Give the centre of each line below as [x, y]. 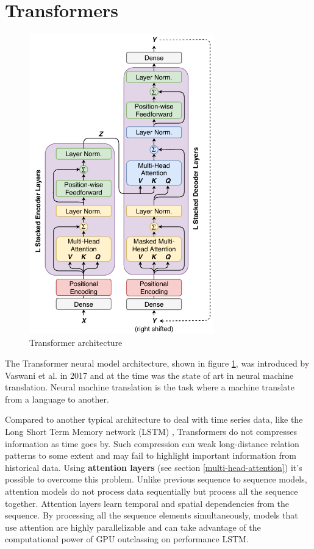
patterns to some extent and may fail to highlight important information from [151, 455]
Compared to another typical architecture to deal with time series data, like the [154, 419]
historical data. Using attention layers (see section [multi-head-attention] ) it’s [154, 467]
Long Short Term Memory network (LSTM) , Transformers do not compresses [151, 431]
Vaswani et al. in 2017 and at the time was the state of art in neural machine [149, 375]
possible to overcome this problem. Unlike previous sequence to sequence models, [156, 479]
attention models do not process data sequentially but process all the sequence [152, 491]
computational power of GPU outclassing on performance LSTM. [127, 539]
